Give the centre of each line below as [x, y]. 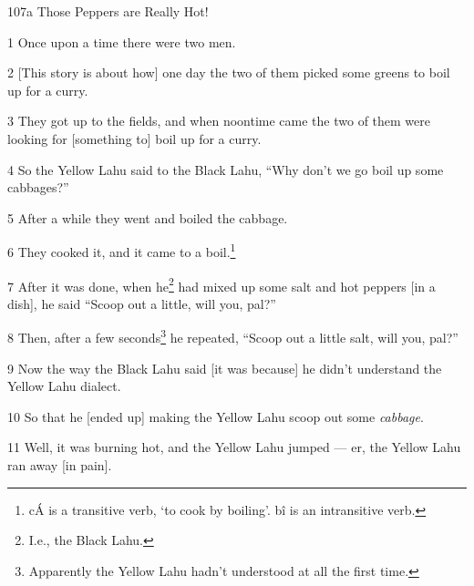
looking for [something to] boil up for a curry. [134, 138]
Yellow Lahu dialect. [64, 386]
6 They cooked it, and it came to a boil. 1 [122, 250]
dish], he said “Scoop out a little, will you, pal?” [142, 303]
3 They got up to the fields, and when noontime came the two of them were [219, 121]
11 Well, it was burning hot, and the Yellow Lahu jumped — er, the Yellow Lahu [234, 447]
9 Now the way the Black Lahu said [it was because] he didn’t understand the [225, 368]
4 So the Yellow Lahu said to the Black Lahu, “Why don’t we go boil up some [226, 169]
